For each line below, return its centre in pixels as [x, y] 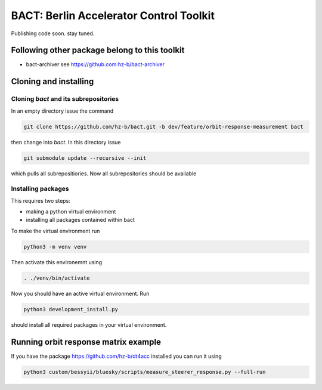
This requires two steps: [41, 200]
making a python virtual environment [71, 212]
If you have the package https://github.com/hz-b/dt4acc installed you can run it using [116, 356]
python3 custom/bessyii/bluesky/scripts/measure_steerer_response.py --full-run [145, 372]
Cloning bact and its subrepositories [65, 99]
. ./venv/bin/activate [57, 278]
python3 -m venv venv [55, 247]
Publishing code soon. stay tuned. [53, 33]
